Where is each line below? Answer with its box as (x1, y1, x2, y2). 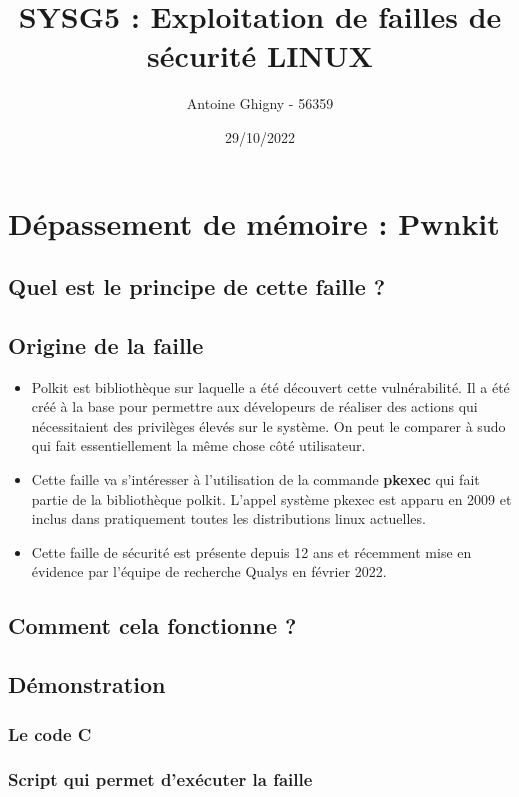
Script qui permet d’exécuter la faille (8, 767, 313, 792)
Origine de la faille (8, 329, 204, 360)
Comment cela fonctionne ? (8, 610, 297, 641)
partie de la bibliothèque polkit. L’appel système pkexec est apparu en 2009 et (31, 488, 512, 509)
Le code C (8, 721, 92, 746)
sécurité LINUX (147, 35, 373, 76)
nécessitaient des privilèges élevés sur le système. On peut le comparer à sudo (31, 415, 506, 436)
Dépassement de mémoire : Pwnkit (8, 202, 500, 243)
